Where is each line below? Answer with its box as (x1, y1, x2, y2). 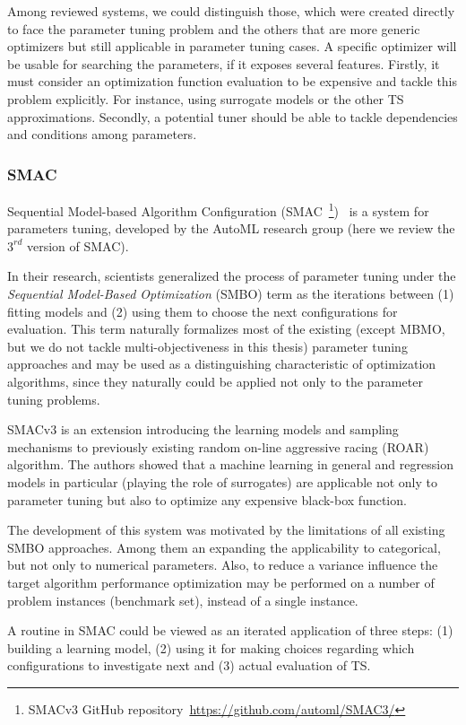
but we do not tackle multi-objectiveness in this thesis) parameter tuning (7, 336, 408, 355)
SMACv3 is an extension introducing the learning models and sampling (7, 420, 399, 439)
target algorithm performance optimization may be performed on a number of (7, 572, 435, 591)
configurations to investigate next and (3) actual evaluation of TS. (7, 656, 371, 675)
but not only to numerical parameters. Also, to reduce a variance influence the (7, 555, 438, 574)
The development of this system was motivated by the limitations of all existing (7, 520, 445, 539)
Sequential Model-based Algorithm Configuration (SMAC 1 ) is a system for (7, 198, 429, 220)
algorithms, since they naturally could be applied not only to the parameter (7, 371, 423, 390)
